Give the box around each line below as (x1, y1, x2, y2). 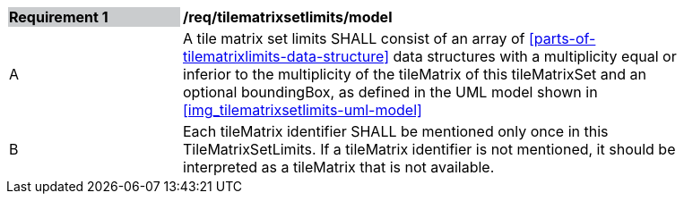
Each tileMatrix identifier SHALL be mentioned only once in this (183, 122, 609, 140)
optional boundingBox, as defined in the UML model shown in (183, 83, 598, 101)
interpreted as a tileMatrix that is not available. (183, 158, 495, 176)
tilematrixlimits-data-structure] (183, 47, 390, 65)
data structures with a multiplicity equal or (393, 47, 677, 65)
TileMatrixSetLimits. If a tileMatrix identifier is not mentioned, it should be (183, 140, 676, 158)
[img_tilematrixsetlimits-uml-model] (183, 101, 422, 119)
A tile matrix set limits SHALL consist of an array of (183, 29, 525, 47)
